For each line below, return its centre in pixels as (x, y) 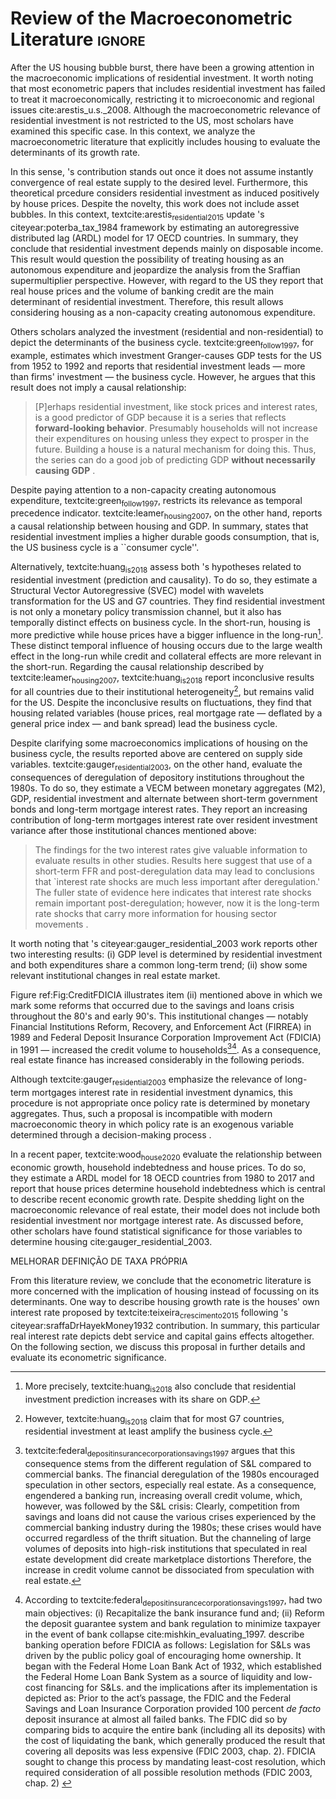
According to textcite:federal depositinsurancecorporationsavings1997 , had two (173, 1601)
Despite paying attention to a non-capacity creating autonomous (143, 489)
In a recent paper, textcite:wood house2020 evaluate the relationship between (166, 1155)
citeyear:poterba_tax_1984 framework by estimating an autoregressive (155, 227)
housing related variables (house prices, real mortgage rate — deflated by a (166, 713)
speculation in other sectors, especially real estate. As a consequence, (170, 1485)
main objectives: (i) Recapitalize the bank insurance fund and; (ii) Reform (174, 1613)
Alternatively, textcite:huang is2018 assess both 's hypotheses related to (156, 568)
